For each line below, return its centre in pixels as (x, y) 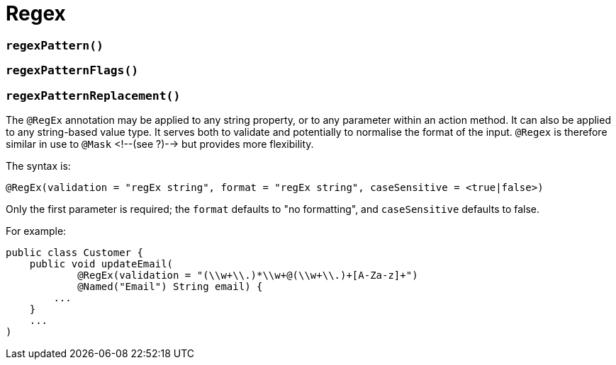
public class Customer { (74, 252)
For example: (36, 231)
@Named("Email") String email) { (170, 286)
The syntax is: (38, 166)
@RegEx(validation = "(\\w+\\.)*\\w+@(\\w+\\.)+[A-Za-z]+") (248, 275)
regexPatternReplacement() (93, 95)
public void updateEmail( (101, 263)
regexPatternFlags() (72, 71)
